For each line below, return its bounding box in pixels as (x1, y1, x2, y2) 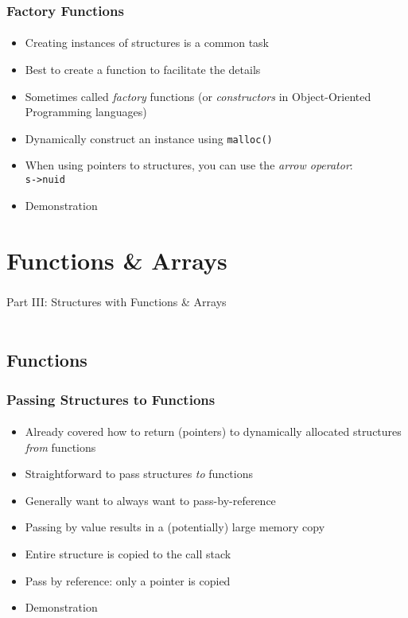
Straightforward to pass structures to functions (25, 465, 254, 482)
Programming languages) (25, 103, 147, 120)
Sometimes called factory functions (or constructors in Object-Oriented (25, 87, 371, 104)
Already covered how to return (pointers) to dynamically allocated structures (25, 423, 402, 440)
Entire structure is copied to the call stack (25, 545, 231, 562)
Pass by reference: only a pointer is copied (25, 572, 231, 589)
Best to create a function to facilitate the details (25, 61, 261, 78)
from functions (25, 438, 96, 455)
